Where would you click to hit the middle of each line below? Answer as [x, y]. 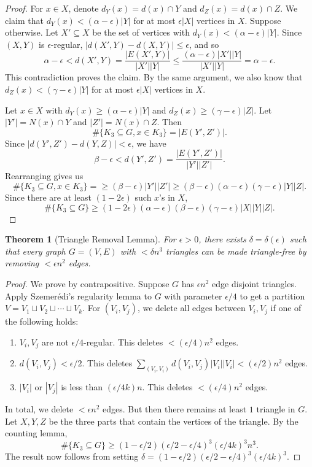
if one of [286, 308]
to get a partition [272, 295]
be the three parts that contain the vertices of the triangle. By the [174, 421]
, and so [204, 44]
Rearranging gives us [44, 176]
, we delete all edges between [191, 308]
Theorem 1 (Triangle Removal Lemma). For [91, 239]
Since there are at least [48, 197]
